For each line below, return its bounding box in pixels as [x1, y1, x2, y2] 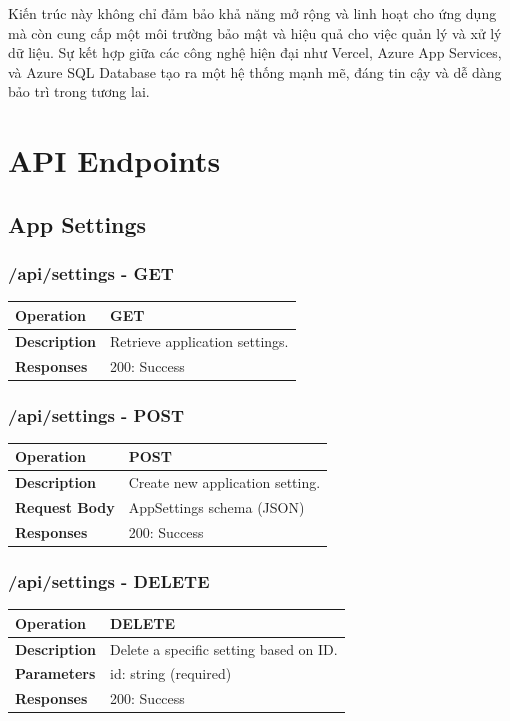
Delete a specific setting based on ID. [110, 638, 338, 659]
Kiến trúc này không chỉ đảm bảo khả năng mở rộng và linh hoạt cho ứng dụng [8, 3, 497, 23]
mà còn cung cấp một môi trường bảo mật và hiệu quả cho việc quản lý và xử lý [8, 22, 502, 43]
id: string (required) [110, 663, 232, 684]
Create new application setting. [128, 472, 321, 493]
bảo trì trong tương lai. [8, 81, 150, 102]
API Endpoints [8, 140, 221, 181]
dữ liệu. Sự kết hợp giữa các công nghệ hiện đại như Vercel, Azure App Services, [8, 42, 502, 63]
